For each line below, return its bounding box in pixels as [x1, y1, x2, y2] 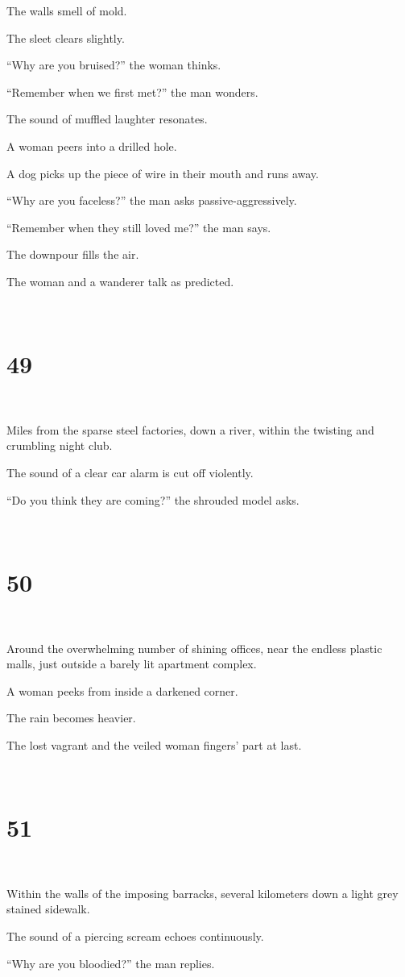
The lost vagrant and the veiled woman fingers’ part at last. [6, 736, 302, 753]
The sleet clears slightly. [6, 29, 125, 46]
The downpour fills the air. [6, 246, 139, 263]
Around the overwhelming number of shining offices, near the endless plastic [6, 639, 382, 656]
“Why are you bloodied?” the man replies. [6, 954, 215, 971]
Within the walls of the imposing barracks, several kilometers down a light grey [6, 884, 399, 901]
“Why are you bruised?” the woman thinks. [6, 56, 221, 73]
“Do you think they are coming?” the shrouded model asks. [6, 491, 300, 508]
